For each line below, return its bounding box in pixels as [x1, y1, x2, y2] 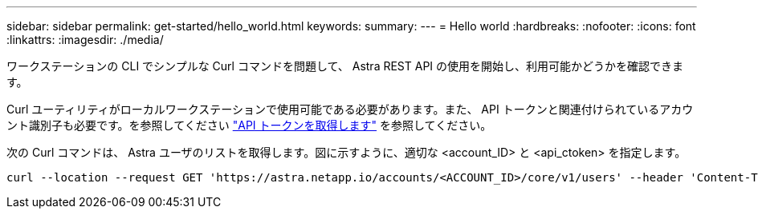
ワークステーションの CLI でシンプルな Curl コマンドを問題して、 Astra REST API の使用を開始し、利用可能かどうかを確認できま [6, 59, 684, 73]
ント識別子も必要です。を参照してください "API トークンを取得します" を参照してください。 [6, 118, 492, 132]
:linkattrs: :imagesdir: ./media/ [6, 33, 164, 46]
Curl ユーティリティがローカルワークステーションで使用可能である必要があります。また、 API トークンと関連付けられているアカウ [6, 102, 694, 116]
